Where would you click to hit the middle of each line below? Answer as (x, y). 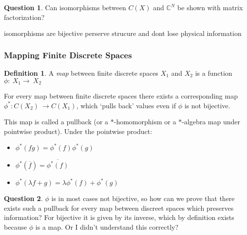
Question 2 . (23, 198)
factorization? (24, 17)
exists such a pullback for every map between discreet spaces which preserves (119, 208)
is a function (214, 73)
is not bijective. (207, 105)
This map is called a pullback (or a (56, 122)
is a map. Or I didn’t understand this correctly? (107, 227)
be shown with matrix (210, 7)
